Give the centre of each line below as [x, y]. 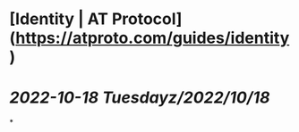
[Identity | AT [59, 19]
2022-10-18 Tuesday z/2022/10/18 [140, 98]
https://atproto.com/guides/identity [153, 38]
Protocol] [147, 19]
